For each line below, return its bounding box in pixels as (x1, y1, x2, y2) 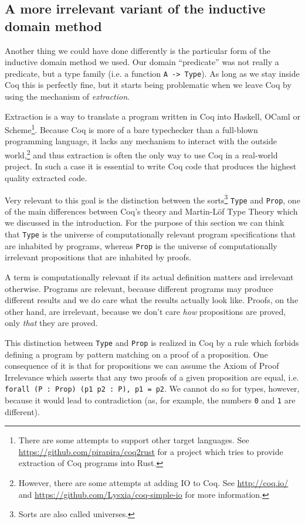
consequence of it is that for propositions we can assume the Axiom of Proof (5, 359, 279, 372)
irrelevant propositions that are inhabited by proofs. (5, 251, 192, 263)
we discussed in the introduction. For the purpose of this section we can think (5, 216, 284, 229)
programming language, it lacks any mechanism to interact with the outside (5, 135, 277, 147)
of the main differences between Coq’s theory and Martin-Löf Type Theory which (5, 205, 298, 217)
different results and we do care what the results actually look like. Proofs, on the (5, 294, 299, 306)
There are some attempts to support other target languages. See (18, 434, 249, 446)
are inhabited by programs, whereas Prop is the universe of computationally (5, 239, 277, 252)
